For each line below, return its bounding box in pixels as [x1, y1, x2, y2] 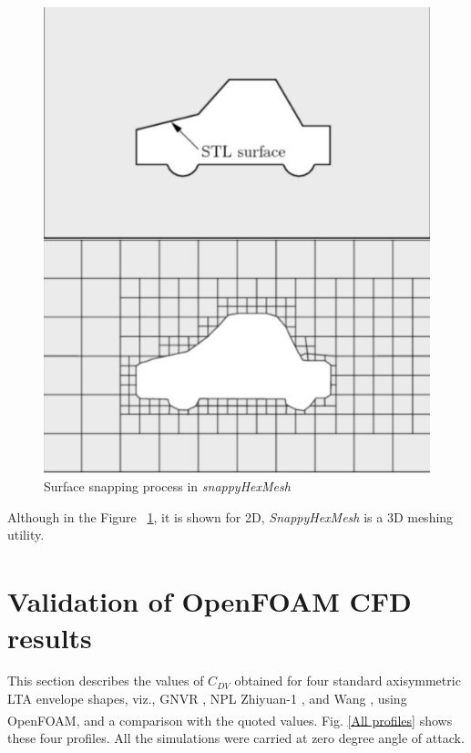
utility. [7, 525, 45, 544]
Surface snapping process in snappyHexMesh [44, 477, 291, 496]
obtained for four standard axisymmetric [234, 671, 461, 690]
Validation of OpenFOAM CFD [7, 583, 412, 620]
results [7, 618, 92, 655]
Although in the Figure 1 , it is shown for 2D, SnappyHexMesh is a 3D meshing [7, 507, 454, 526]
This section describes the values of [7, 671, 204, 690]
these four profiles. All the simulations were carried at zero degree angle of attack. [7, 727, 465, 747]
